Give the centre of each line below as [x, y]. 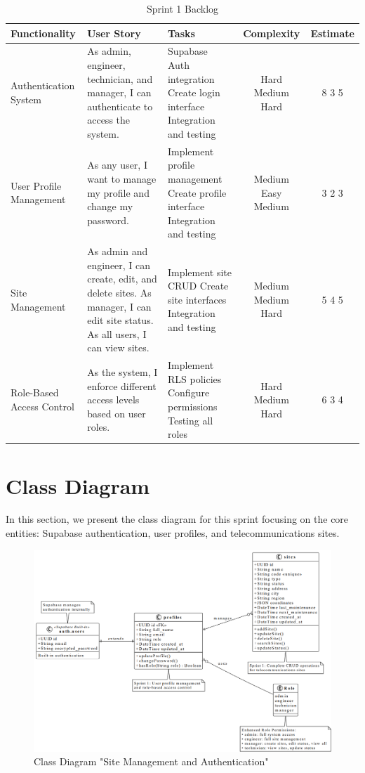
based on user [117, 413]
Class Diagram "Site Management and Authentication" [151, 761]
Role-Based [35, 392]
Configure [188, 392]
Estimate [332, 33]
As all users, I [117, 333]
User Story [114, 33]
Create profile [197, 192]
